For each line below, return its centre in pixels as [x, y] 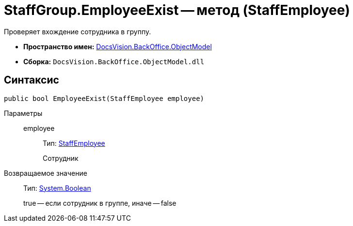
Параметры [23, 113]
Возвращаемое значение [46, 173]
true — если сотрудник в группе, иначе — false [100, 203]
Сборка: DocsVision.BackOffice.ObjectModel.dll [114, 61]
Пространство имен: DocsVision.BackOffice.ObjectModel [118, 46]
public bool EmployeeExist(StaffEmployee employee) [104, 98]
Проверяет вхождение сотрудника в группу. [78, 31]
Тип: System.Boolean [57, 188]
